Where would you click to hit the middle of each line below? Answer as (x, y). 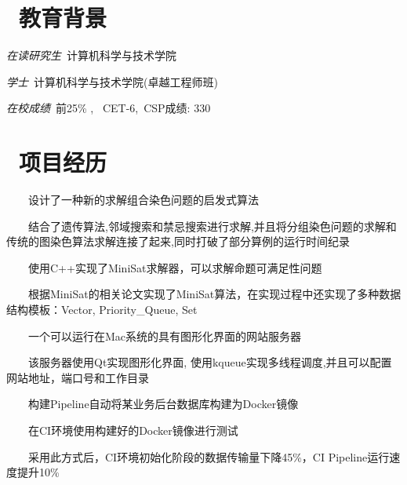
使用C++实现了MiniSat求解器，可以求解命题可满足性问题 (175, 267)
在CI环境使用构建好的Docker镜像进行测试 (133, 430)
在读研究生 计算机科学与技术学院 (91, 55)
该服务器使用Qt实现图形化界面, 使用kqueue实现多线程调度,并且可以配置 (210, 362)
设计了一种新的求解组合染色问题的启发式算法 (143, 200)
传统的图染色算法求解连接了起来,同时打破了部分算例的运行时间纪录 (178, 241)
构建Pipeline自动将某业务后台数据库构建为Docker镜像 (163, 404)
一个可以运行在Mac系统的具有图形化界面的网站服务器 (165, 335)
